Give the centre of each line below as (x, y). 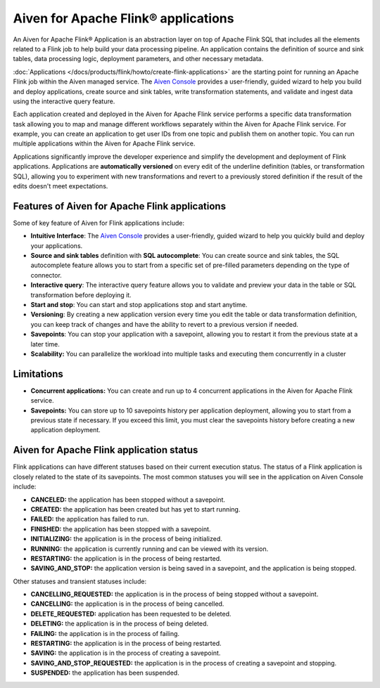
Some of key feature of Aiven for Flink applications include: (99, 223)
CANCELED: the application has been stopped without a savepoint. (128, 500)
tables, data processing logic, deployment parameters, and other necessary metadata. (138, 59)
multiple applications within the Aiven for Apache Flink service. (104, 143)
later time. (45, 344)
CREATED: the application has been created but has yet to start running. (135, 509)
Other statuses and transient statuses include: (80, 581)
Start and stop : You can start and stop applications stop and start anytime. (139, 305)
